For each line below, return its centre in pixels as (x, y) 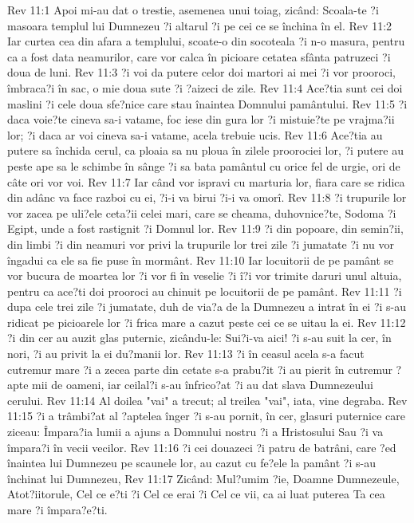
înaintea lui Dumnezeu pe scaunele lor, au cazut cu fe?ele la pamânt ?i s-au (191, 463)
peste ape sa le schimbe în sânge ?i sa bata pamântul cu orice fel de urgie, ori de (204, 165)
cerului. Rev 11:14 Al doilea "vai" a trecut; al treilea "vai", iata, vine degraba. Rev (207, 400)
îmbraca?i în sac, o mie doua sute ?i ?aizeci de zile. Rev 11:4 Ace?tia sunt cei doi (205, 87)
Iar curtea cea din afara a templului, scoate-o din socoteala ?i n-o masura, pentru (206, 41)
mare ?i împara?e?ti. (57, 509)
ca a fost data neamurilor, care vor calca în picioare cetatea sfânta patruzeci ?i (199, 56)
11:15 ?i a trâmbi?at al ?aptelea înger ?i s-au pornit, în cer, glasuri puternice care (206, 416)
